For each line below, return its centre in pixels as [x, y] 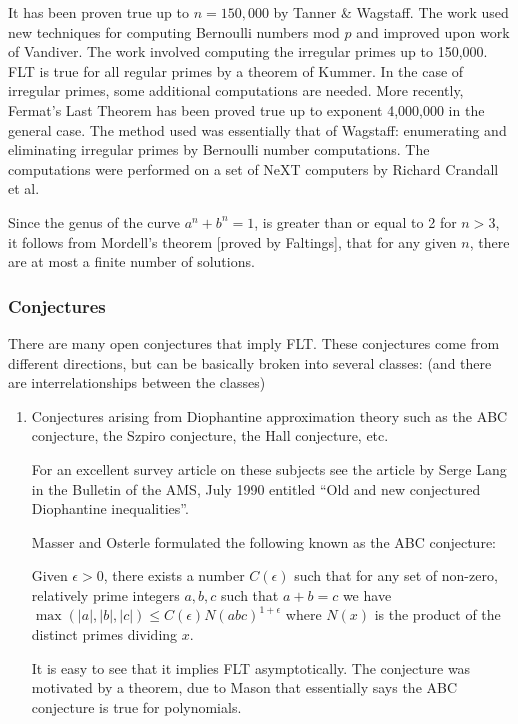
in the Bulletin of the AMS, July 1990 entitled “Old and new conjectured [256, 488]
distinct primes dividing [104, 634]
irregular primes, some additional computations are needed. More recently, [236, 90]
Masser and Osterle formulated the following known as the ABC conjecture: [263, 541]
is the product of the [437, 614]
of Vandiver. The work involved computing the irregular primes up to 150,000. [248, 51]
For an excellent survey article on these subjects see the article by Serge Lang [269, 468]
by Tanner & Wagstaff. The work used [391, 12]
